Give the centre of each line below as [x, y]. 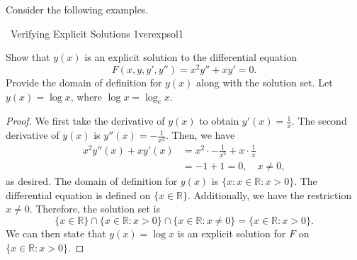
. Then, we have [200, 135]
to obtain [219, 121]
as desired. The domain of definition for [92, 181]
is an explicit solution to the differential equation [191, 57]
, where [86, 96]
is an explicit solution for [232, 233]
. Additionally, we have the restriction [270, 194]
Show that [28, 57]
